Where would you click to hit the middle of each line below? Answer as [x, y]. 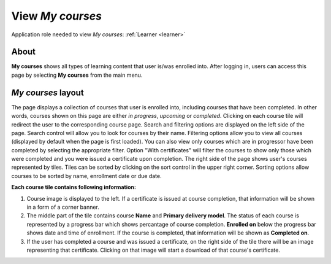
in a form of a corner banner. [63, 207]
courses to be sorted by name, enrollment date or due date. [86, 176]
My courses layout [48, 92]
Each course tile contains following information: [74, 187]
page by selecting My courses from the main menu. [77, 75]
